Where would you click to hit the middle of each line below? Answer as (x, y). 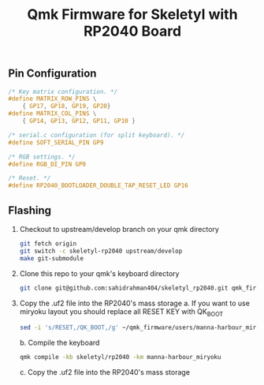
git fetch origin (48, 244)
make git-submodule (52, 258)
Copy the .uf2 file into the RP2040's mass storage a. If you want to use (135, 303)
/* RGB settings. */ (42, 157)
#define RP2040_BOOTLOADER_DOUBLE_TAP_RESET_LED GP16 (99, 186)
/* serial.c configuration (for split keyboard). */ (97, 135)
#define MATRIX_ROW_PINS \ (52, 99)
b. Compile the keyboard (59, 343)
